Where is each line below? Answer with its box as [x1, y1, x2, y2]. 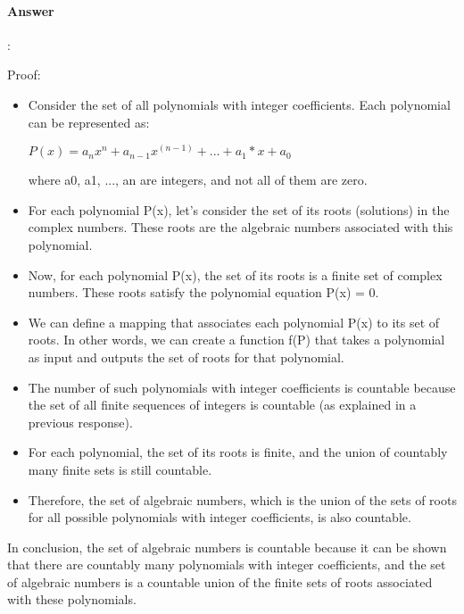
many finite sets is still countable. [28, 460, 212, 478]
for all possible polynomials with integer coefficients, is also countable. [28, 508, 411, 527]
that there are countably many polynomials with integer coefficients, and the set [7, 555, 446, 574]
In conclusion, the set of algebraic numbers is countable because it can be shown [7, 537, 447, 556]
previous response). [28, 412, 133, 431]
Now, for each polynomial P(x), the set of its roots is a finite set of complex [28, 265, 443, 284]
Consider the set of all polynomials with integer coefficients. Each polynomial [28, 95, 451, 113]
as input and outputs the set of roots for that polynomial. [28, 347, 344, 366]
